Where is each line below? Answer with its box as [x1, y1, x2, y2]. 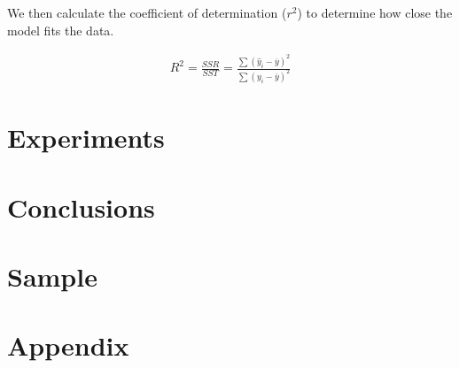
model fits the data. [7, 20, 114, 39]
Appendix [7, 327, 129, 364]
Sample [7, 257, 97, 294]
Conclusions [7, 188, 155, 225]
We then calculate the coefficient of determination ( [7, 4, 287, 21]
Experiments [7, 119, 165, 156]
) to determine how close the [297, 4, 453, 21]
